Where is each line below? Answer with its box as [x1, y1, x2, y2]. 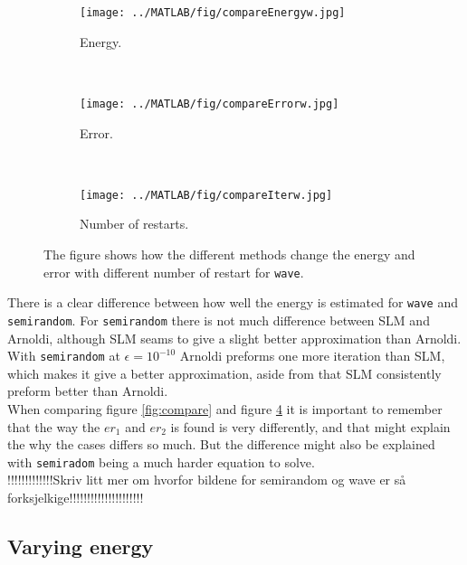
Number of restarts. [80, 214, 189, 233]
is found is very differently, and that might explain [170, 417, 451, 436]
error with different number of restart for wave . [43, 262, 304, 281]
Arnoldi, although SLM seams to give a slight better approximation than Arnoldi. [7, 328, 462, 347]
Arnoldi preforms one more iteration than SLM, [179, 346, 445, 365]
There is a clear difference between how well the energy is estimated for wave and [7, 293, 458, 312]
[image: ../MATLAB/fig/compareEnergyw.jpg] [80, 6, 346, 19]
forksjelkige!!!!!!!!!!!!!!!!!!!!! [7, 487, 144, 506]
